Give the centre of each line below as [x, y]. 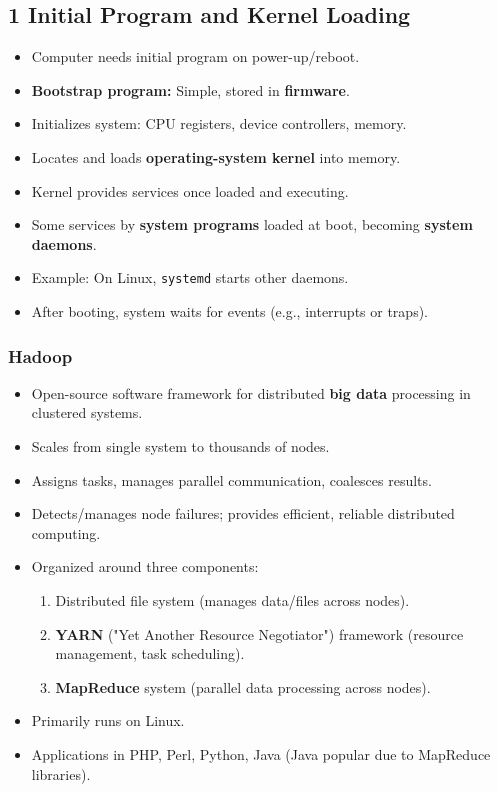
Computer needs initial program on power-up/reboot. [195, 56]
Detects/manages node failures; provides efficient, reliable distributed [243, 513]
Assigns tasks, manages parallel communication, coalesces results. [231, 479]
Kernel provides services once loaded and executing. [190, 190]
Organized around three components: [145, 566]
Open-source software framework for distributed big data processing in [251, 392]
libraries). [61, 773]
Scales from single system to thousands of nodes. [180, 446]
